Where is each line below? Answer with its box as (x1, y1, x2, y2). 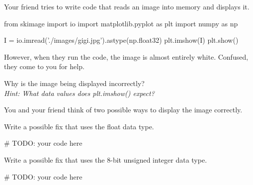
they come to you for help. (4, 61, 84, 72)
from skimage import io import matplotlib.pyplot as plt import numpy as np (4, 18, 238, 28)
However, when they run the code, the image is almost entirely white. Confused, (4, 51, 249, 62)
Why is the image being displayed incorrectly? (4, 78, 145, 88)
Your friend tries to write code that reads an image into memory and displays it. (4, 1, 250, 11)
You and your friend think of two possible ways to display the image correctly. (4, 104, 243, 115)
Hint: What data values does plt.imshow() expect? (4, 88, 155, 98)
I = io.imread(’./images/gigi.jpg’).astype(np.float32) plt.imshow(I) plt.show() (4, 35, 239, 45)
